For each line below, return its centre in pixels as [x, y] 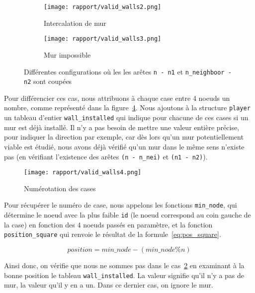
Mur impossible [67, 54]
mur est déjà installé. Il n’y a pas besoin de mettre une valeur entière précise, [122, 127]
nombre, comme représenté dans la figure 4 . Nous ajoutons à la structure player [127, 108]
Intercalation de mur [75, 23]
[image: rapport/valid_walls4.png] [83, 173]
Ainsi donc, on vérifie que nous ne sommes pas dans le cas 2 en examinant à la [124, 265]
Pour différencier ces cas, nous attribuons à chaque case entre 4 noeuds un [117, 98]
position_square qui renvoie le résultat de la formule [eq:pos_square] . [113, 234]
